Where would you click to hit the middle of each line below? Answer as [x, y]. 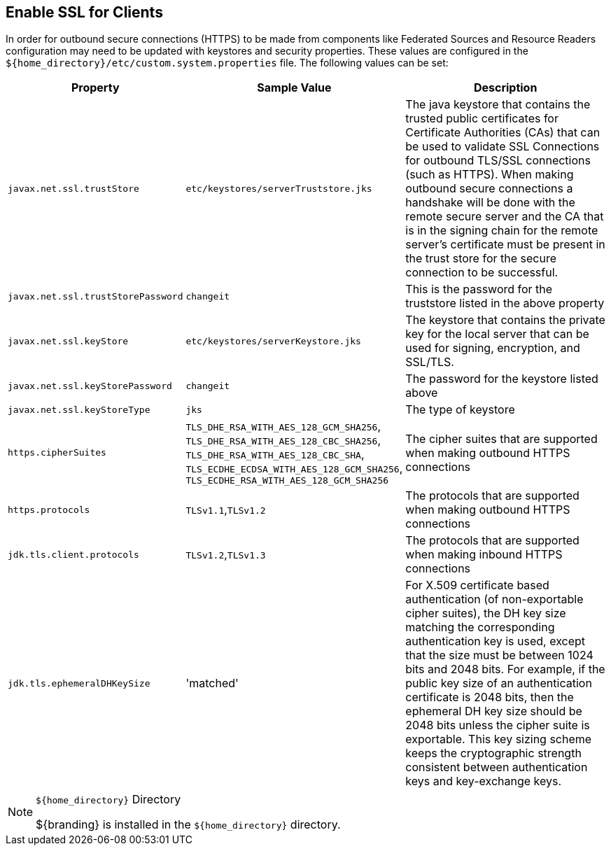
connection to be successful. [482, 273]
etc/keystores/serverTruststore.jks [279, 188]
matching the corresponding [480, 627]
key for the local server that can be [497, 334]
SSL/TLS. [430, 362]
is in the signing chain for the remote [502, 231]
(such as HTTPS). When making [490, 175]
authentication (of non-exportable [494, 599]
